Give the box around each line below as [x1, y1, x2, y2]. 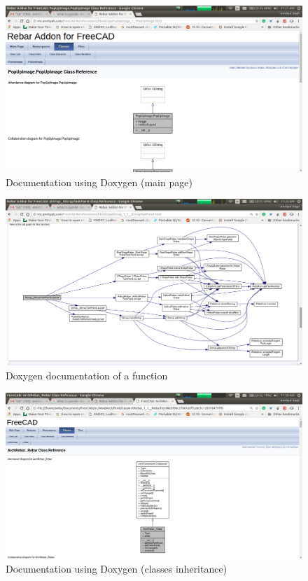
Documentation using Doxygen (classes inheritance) [6, 561, 227, 576]
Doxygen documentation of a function [6, 367, 168, 382]
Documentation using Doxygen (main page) [6, 174, 192, 189]
